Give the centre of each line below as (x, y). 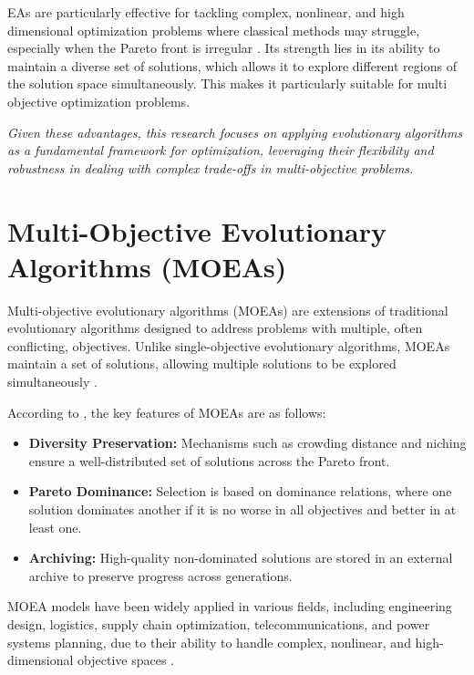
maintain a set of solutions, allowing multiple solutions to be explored (202, 363)
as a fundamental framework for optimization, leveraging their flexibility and (221, 150)
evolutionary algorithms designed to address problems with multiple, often (215, 328)
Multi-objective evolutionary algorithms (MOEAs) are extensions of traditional (228, 310)
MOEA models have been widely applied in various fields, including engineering (230, 606)
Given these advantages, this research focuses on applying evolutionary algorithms (235, 132)
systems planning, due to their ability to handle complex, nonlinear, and (209, 642)
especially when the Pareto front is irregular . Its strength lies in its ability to (224, 48)
